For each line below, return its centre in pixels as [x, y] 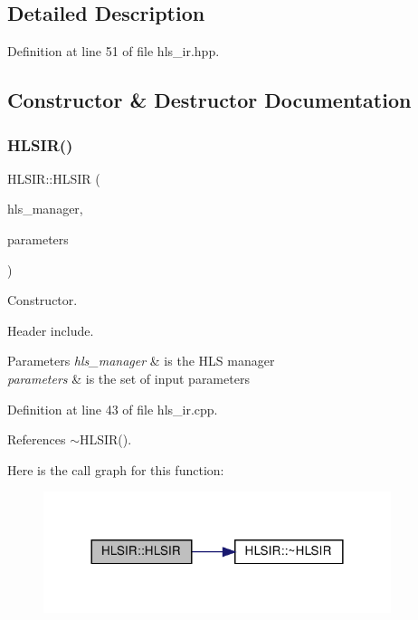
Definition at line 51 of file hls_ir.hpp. [114, 51]
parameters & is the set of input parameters [128, 378]
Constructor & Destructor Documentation [209, 100]
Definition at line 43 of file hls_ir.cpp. [113, 409]
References [37, 439]
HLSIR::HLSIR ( [54, 178]
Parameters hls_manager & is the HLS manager [141, 361]
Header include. [51, 330]
